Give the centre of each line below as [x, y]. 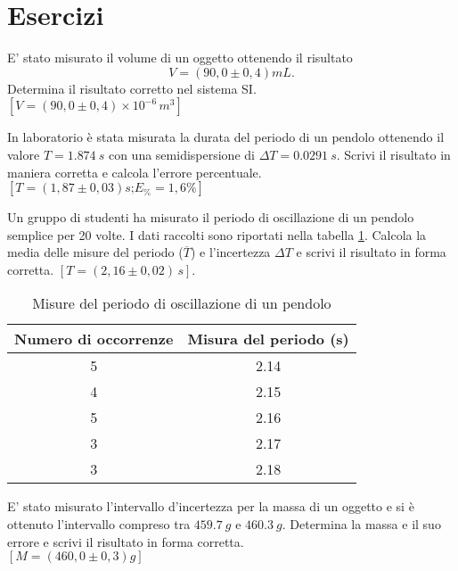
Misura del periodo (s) [268, 339]
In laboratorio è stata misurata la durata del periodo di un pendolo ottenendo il [226, 137]
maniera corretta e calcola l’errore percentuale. [135, 172]
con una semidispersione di [181, 154]
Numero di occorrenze [94, 339]
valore [24, 154]
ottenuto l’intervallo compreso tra [99, 524]
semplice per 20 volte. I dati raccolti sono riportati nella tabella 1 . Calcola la [217, 234]
